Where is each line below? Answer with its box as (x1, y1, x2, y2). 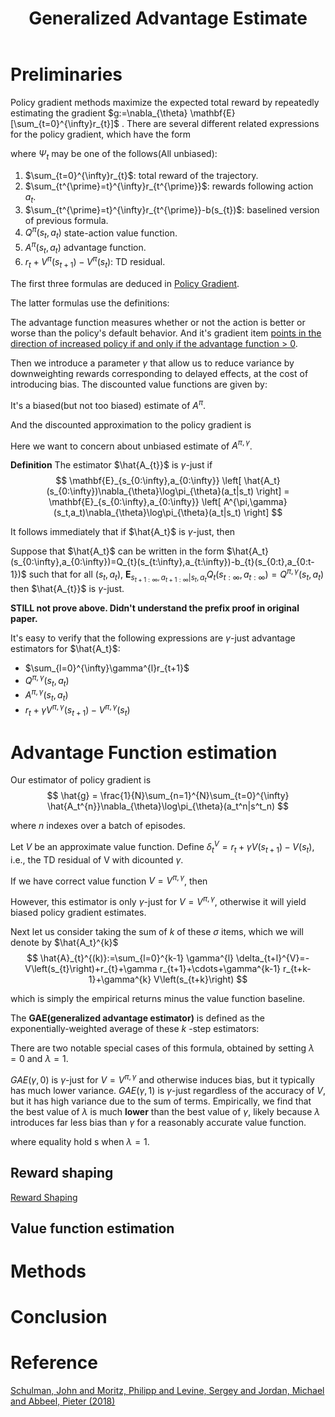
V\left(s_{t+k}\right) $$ (153, 973, 248, 986)
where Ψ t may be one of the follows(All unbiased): (10, 147, 218, 162)
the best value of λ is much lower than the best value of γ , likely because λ (10, 1105, 321, 1117)
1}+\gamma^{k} (88, 973, 152, 986)
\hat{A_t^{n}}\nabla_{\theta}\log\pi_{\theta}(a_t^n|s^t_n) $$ (47, 800, 289, 812)
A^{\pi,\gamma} (223, 496, 288, 508)
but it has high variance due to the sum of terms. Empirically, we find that (10, 1095, 312, 1107)
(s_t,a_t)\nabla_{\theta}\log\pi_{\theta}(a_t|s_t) (53, 507, 242, 519)
